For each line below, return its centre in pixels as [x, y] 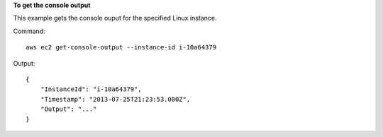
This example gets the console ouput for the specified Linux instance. [115, 18]
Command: [29, 31]
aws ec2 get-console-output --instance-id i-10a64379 [121, 47]
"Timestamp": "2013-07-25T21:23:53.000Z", [115, 99]
